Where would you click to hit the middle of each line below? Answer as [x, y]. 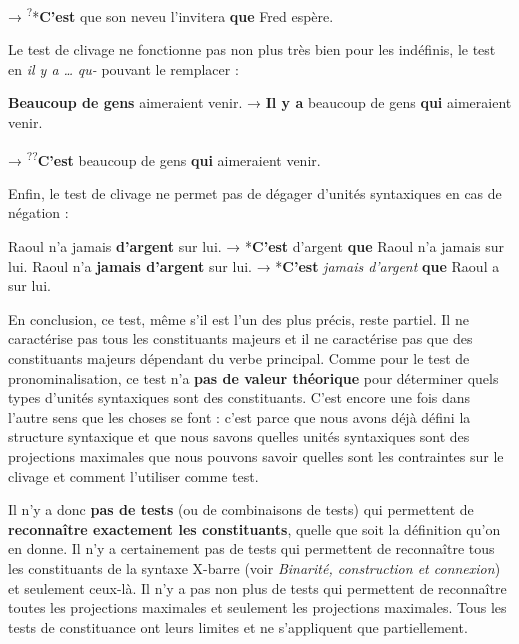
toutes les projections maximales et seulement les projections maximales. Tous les [257, 607]
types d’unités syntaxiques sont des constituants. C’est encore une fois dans [239, 397]
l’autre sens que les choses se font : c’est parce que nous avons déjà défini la [239, 416]
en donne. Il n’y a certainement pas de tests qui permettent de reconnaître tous [251, 548]
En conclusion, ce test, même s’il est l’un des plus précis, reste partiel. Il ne [238, 318]
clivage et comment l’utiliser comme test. [133, 475]
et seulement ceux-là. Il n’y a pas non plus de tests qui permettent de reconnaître [257, 587]
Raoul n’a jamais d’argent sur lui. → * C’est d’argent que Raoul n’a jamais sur [256, 246]
